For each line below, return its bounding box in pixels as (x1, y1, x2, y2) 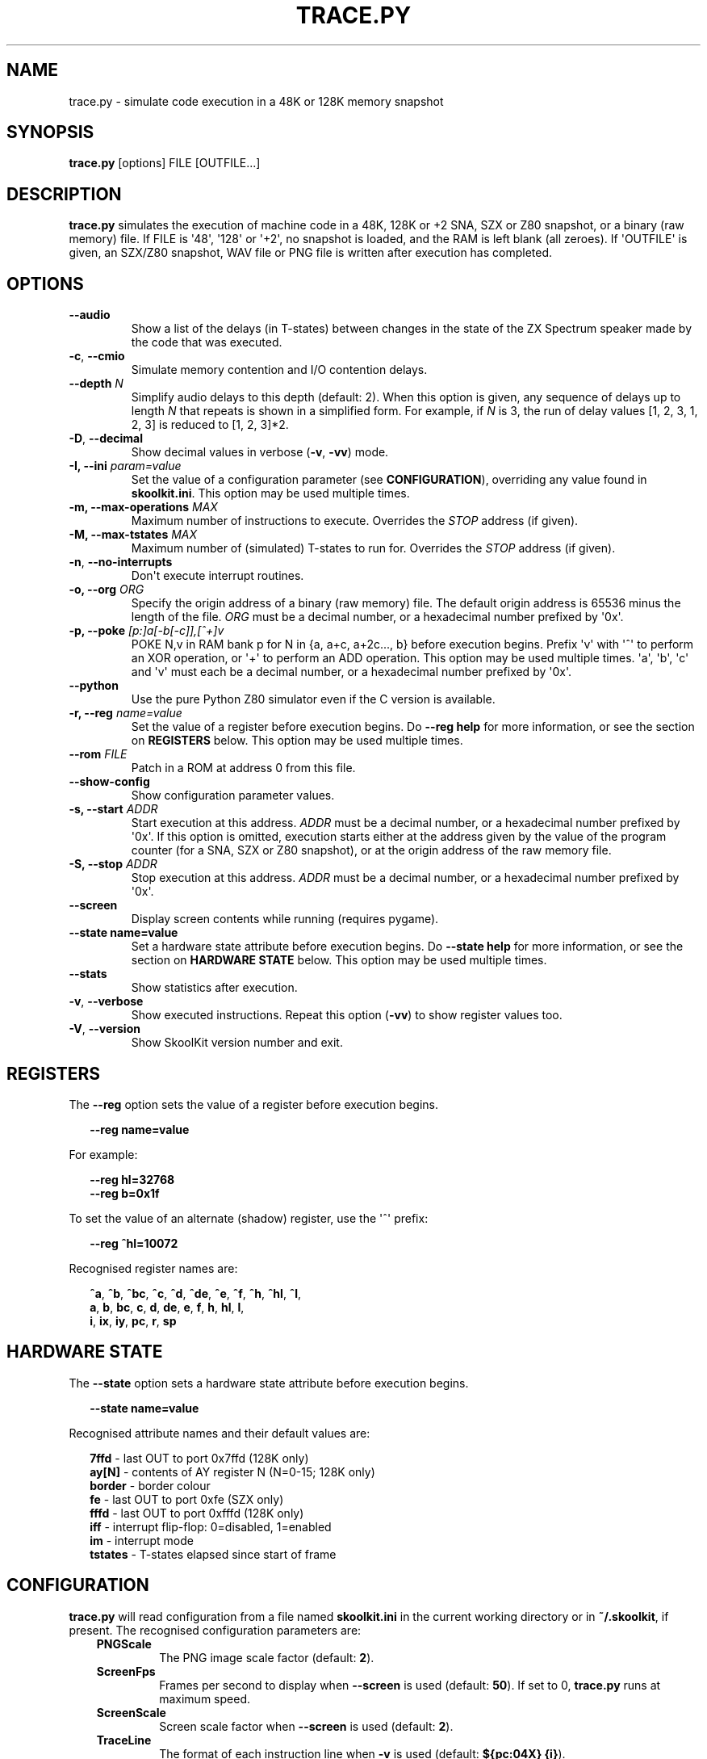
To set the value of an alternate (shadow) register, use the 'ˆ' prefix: (69, 1211, 429, 1225)
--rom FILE (69, 747, 128, 762)
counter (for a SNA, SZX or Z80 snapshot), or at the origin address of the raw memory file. (131, 843, 612, 858)
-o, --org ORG (69, 582, 144, 597)
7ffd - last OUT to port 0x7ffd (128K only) (90, 1450, 309, 1465)
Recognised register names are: (69, 1261, 238, 1275)
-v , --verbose (69, 994, 144, 1009)
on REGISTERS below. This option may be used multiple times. (131, 733, 463, 748)
